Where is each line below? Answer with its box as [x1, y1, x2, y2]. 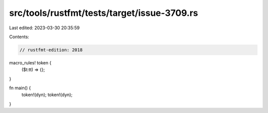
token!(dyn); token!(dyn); [21, 92, 73, 98]
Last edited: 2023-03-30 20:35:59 [9, 25, 80, 31]
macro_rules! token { [9, 59, 52, 65]
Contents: [9, 34, 29, 40]
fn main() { [9, 85, 31, 91]
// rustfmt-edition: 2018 [19, 47, 83, 53]
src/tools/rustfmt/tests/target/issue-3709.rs [9, 7, 199, 18]
